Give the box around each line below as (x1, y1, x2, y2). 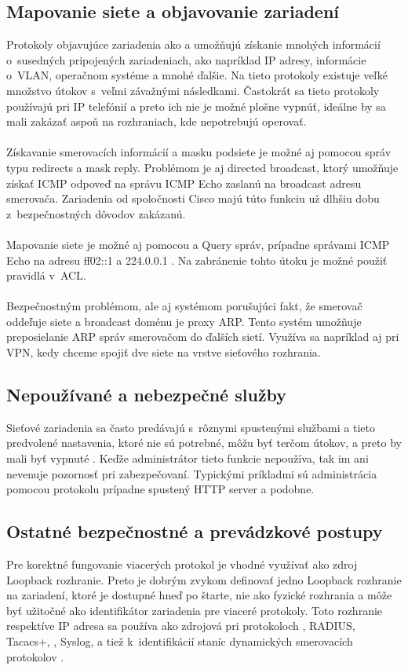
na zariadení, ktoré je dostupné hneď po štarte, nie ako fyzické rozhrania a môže (6, 587, 392, 603)
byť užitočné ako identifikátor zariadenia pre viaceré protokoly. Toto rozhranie (6, 602, 383, 618)
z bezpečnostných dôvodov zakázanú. (6, 205, 186, 222)
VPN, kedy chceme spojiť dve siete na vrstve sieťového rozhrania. (6, 344, 321, 361)
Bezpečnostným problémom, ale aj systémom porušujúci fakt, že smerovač (6, 298, 362, 314)
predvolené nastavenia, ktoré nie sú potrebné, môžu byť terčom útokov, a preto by (6, 434, 402, 451)
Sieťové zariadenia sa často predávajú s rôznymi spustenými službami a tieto (6, 419, 375, 435)
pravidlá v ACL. (6, 267, 86, 284)
